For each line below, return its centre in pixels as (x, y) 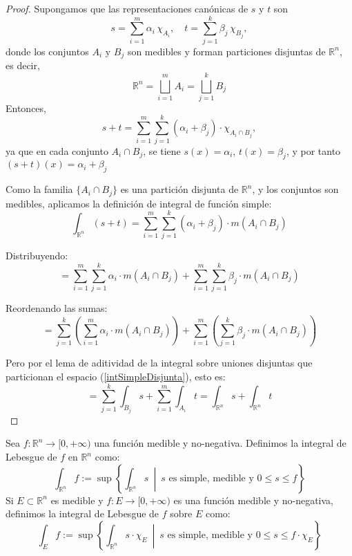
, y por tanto (313, 150)
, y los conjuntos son (295, 189)
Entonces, (26, 108)
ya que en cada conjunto (57, 150)
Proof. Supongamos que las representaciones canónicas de (127, 8)
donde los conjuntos (47, 51)
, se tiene (162, 150)
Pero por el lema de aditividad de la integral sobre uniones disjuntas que (159, 363)
